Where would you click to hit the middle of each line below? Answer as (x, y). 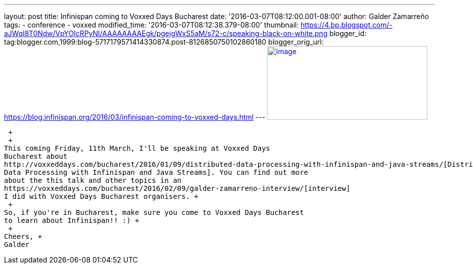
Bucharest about (36, 156)
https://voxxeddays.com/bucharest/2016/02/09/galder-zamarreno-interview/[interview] (177, 188)
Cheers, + (23, 236)
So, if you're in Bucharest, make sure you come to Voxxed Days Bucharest (154, 212)
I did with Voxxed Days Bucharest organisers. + (101, 196)
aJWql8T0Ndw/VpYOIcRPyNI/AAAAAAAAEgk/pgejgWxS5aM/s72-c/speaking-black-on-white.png (166, 33)
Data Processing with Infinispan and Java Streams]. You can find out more (156, 172)
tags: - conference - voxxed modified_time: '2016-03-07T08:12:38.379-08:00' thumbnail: (151, 25)
